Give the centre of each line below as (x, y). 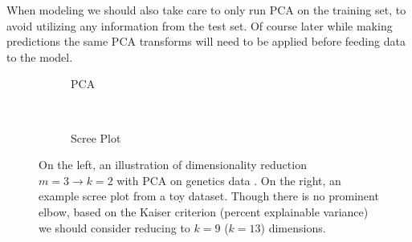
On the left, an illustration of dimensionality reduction (173, 165)
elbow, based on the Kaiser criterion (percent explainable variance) (204, 211)
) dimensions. (293, 227)
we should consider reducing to (114, 227)
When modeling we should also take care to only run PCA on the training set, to (206, 10)
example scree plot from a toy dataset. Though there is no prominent (209, 196)
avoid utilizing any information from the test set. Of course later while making (200, 25)
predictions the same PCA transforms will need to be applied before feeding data (206, 41)
